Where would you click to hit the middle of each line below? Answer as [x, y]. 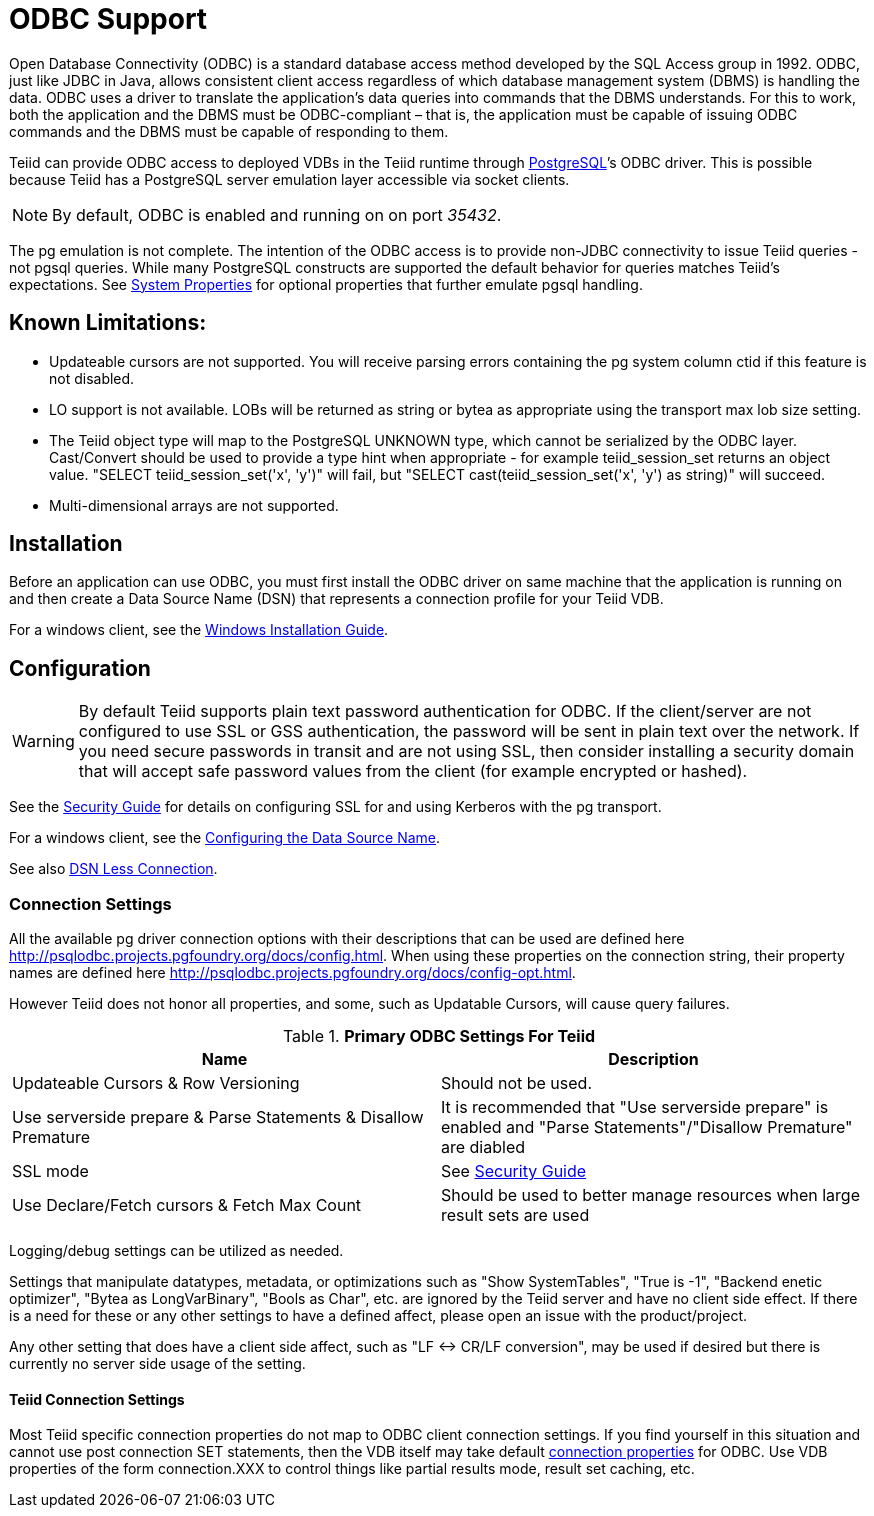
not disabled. [92, 378]
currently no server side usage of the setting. [157, 1364]
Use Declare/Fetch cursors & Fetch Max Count [187, 1205]
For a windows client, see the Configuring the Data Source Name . [225, 838]
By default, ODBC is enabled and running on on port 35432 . [277, 214]
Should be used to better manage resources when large [650, 1195]
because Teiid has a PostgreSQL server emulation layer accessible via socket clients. [289, 179]
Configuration [80, 668]
